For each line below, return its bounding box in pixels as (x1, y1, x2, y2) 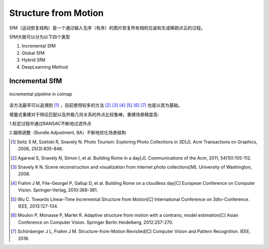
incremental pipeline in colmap (9, 91, 72, 97)
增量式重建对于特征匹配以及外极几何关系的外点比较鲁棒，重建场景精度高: (9, 111, 159, 117)
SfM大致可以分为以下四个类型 (9, 34, 70, 40)
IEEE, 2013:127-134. (18, 203, 58, 209)
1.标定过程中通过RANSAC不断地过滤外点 (9, 121, 92, 127)
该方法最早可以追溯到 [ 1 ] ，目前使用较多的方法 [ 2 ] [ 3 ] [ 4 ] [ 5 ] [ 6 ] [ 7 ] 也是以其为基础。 (9, 102, 183, 108)
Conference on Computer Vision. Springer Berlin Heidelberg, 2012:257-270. (18, 219, 174, 225)
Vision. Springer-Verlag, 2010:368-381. (18, 187, 98, 193)
